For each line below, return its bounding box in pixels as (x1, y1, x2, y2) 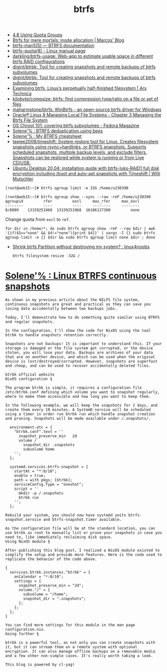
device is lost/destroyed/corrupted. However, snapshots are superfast (5, 359, 157, 364)
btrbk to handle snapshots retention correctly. (5, 332, 108, 338)
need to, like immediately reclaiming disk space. (5, 535, 113, 540)
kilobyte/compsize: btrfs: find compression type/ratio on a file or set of (12, 96, 158, 102)
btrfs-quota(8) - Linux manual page (12, 48, 86, 54)
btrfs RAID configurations (12, 59, 65, 65)
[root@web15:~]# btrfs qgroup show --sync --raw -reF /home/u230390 (5, 194, 151, 199)
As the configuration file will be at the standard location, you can (5, 526, 155, 531)
